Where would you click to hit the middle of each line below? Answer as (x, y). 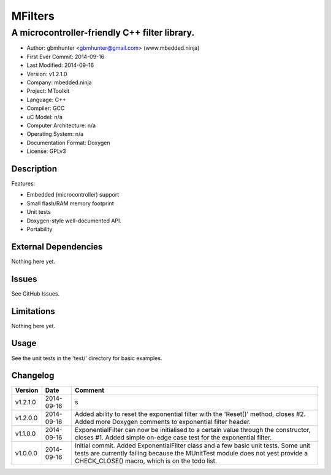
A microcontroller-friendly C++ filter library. (103, 33)
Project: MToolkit (48, 91)
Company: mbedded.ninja (59, 82)
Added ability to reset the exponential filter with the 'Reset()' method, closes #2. (190, 414)
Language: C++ (47, 100)
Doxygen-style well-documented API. (74, 221)
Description (34, 169)
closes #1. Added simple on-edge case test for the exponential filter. (173, 438)
